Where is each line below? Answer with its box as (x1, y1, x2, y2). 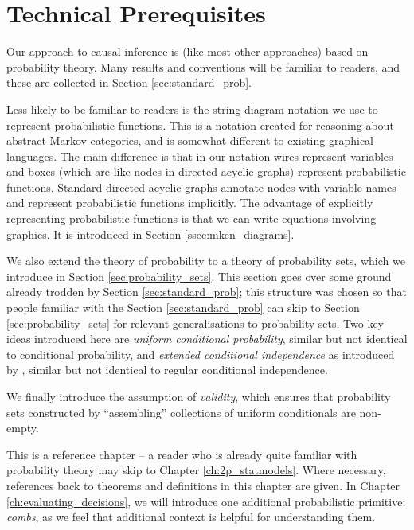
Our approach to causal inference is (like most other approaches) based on (6, 43, 369, 60)
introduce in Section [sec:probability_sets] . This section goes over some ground (6, 267, 392, 284)
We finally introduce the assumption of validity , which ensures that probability (6, 388, 391, 404)
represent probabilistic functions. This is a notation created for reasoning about (6, 116, 394, 133)
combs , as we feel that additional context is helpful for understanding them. (6, 509, 376, 525)
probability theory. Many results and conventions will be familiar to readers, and (6, 58, 400, 75)
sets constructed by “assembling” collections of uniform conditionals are (6, 403, 356, 420)
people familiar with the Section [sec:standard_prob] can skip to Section (6, 299, 360, 316)
